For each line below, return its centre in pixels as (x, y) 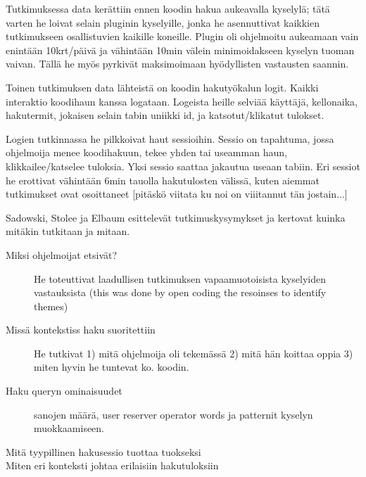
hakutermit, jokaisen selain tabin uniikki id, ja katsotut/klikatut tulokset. (165, 115)
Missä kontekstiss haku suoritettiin (81, 330)
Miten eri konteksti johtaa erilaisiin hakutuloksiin (112, 465)
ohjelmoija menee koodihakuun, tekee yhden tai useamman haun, (146, 152)
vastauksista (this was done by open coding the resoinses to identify (180, 292)
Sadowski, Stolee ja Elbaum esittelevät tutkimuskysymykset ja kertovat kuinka (176, 217)
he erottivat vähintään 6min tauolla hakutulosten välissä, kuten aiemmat (163, 180)
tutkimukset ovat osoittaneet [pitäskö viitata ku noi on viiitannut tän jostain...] (177, 194)
